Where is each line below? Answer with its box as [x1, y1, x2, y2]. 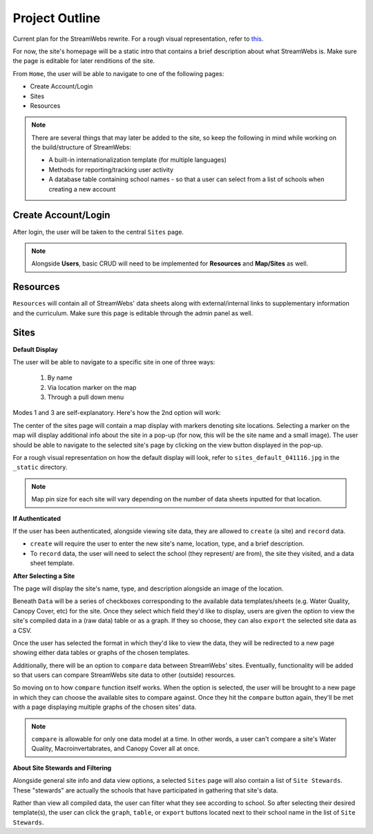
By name [47, 373, 73, 382]
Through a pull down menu [47, 393, 124, 401]
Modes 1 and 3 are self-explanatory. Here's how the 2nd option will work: [12, 409, 221, 417]
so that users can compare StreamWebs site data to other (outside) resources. [12, 671, 236, 679]
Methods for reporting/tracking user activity [48, 165, 174, 174]
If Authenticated [12, 514, 61, 522]
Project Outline [12, 10, 101, 26]
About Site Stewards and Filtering [12, 763, 112, 772]
